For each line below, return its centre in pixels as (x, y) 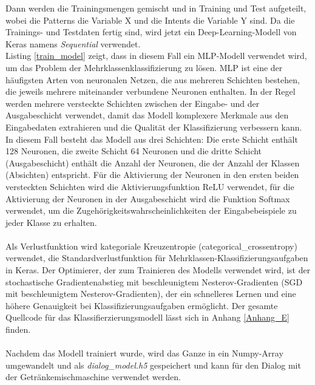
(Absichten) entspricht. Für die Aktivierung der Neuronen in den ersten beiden (152, 175)
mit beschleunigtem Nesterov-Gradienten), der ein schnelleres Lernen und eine (151, 294)
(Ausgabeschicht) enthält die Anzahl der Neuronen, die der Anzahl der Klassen (153, 162)
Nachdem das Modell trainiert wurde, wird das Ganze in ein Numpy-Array (144, 353)
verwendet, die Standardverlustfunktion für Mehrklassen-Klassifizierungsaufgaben (157, 258)
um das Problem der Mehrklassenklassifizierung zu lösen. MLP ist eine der (144, 67)
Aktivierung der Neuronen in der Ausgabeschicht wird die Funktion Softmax (148, 198)
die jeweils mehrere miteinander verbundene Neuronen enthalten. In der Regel (151, 91)
